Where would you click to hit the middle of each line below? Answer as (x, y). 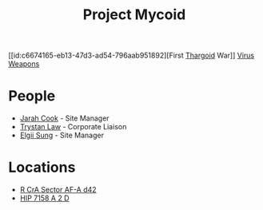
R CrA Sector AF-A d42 (58, 190)
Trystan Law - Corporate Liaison (73, 127)
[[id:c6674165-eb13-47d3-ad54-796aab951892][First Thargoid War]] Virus (131, 55)
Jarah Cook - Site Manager (64, 118)
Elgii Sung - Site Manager (62, 135)
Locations (42, 167)
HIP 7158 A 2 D (44, 198)
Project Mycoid (134, 15)
